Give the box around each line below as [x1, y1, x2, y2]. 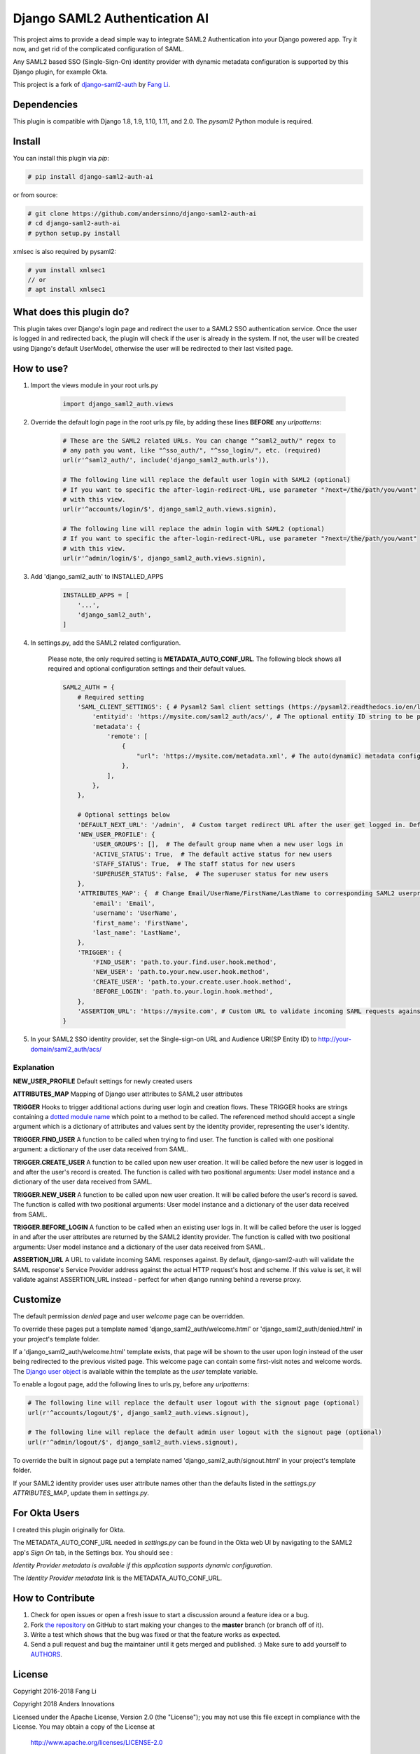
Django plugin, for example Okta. [13, 67, 108, 76]
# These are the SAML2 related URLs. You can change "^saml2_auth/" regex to [62, 436, 336, 445]
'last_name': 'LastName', [92, 928, 181, 937]
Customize [13, 1293, 62, 1305]
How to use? [13, 362, 69, 375]
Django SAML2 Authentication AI [13, 11, 209, 26]
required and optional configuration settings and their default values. [48, 664, 246, 673]
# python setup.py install [27, 229, 120, 237]
